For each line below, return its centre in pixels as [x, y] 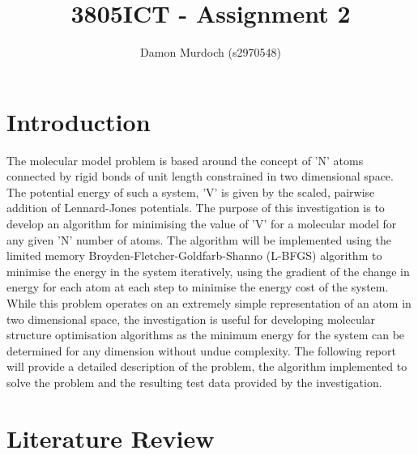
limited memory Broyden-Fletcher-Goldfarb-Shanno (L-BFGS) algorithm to [194, 255]
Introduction [79, 121]
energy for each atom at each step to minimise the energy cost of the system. [198, 287]
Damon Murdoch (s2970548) [211, 52]
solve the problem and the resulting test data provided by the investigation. [194, 382]
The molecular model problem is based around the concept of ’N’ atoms [185, 160]
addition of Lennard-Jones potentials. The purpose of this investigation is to [196, 208]
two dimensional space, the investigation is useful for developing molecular [191, 319]
